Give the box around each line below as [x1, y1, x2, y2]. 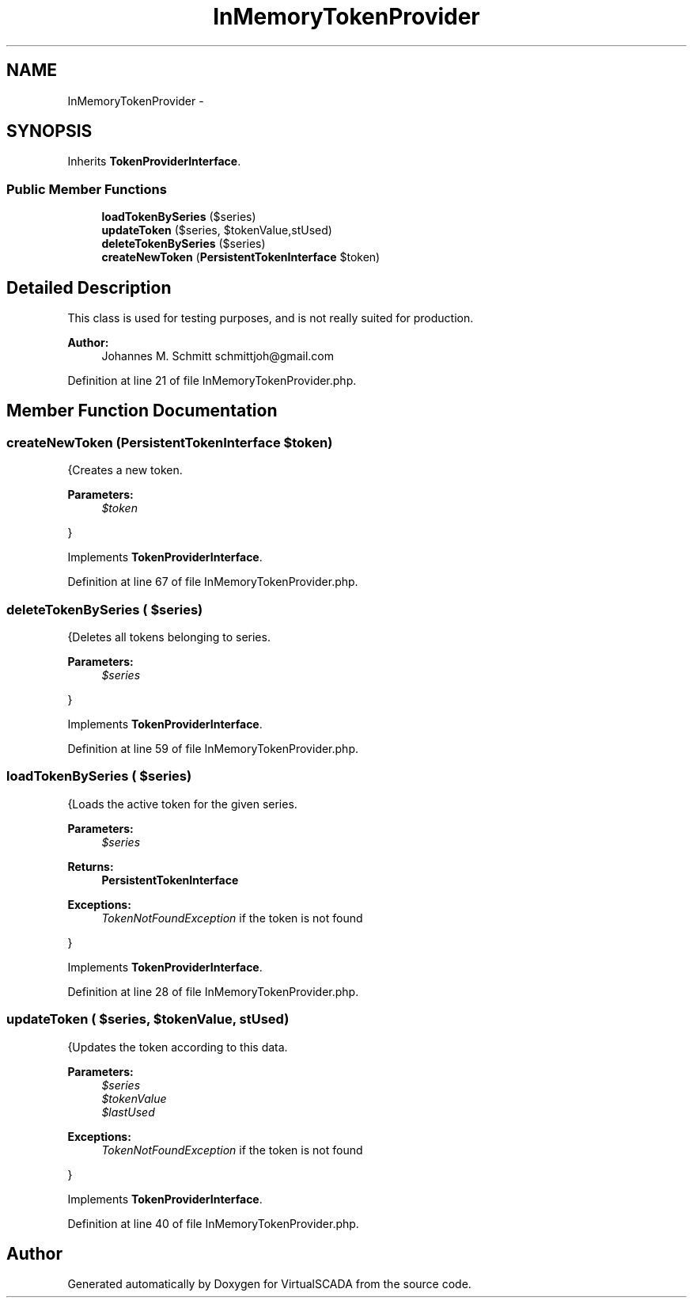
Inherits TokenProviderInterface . [67, 154, 241, 169]
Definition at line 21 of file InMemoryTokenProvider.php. [67, 374, 357, 388]
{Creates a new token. [67, 463, 183, 477]
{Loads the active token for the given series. [67, 796, 297, 811]
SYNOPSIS [6, 121, 93, 142]
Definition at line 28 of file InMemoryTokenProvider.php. [67, 984, 359, 998]
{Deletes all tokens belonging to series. [67, 630, 271, 644]
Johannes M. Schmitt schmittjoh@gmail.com [101, 349, 334, 363]
